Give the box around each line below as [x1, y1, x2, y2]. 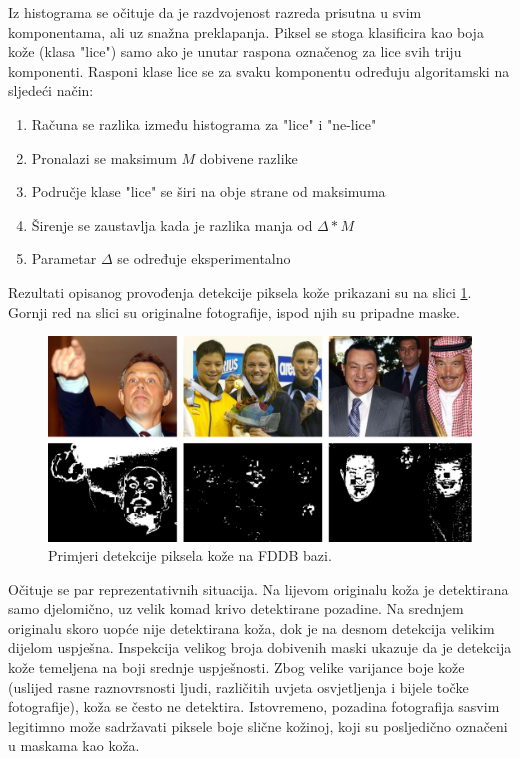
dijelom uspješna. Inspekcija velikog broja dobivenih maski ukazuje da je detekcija [8, 637, 512, 658]
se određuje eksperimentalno [117, 248, 291, 269]
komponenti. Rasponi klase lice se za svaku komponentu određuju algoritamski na [8, 60, 510, 81]
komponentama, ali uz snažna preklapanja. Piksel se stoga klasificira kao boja [8, 21, 484, 42]
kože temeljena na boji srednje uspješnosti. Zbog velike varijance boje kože [8, 657, 465, 678]
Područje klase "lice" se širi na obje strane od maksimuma [31, 181, 386, 202]
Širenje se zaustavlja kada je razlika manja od [31, 214, 313, 235]
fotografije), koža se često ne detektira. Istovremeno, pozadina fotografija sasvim [8, 696, 500, 717]
